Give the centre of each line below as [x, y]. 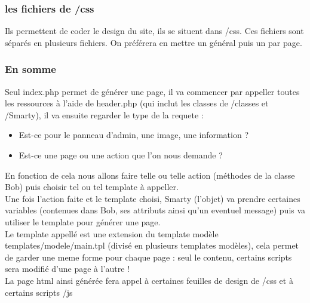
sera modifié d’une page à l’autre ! [67, 269]
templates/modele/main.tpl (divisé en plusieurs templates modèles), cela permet [152, 245]
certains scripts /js [39, 292]
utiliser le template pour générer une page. [83, 221]
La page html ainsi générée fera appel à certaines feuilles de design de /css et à [149, 280]
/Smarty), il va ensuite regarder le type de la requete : [104, 114]
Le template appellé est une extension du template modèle [112, 233]
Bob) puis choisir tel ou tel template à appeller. [92, 187]
